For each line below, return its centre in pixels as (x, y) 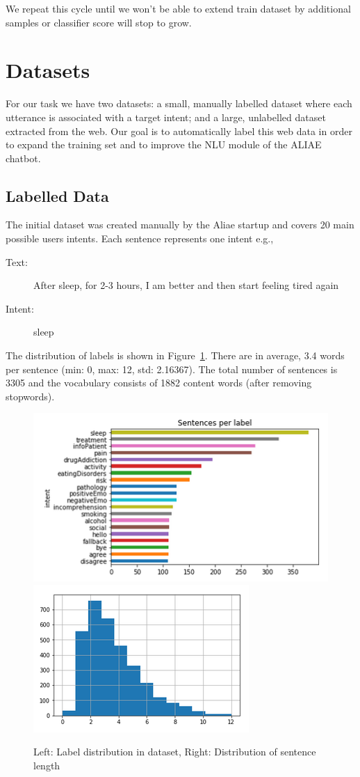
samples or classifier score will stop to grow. (99, 22)
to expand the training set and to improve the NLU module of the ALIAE (164, 144)
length (47, 766)
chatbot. (23, 158)
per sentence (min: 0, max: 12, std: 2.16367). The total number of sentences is (172, 369)
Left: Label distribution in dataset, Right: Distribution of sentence (175, 752)
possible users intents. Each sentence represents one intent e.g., (140, 238)
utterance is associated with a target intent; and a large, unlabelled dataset (166, 117)
